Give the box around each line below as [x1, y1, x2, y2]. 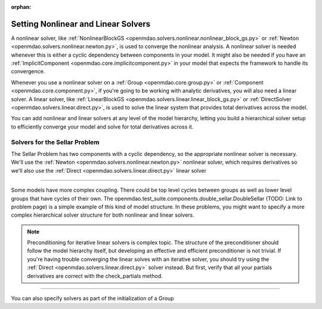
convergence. [11, 68, 45, 75]
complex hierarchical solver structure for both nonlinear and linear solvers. [11, 211, 195, 219]
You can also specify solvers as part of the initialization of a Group [11, 295, 174, 302]
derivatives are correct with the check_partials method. [27, 272, 163, 279]
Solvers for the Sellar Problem [11, 138, 100, 146]
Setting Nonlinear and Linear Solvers [11, 18, 151, 29]
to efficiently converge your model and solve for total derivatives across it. [11, 123, 194, 130]
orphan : [11, 4, 32, 10]
